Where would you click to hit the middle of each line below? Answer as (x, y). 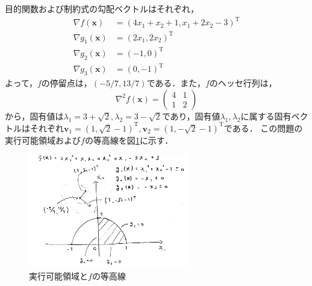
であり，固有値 (191, 116)
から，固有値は (34, 116)
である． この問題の (263, 128)
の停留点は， (67, 83)
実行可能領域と (58, 275)
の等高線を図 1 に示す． (129, 140)
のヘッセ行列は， (243, 83)
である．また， (176, 83)
